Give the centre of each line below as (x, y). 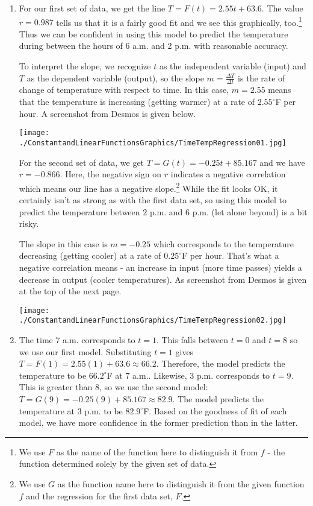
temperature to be (53, 375)
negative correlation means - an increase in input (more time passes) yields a (160, 267)
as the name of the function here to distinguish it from (157, 451)
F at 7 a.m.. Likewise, (147, 375)
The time (36, 340)
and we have (282, 162)
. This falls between (192, 340)
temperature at (47, 410)
